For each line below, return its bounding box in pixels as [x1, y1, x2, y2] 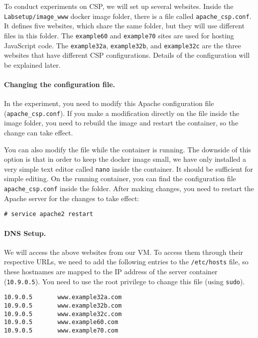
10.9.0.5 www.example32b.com [4, 302, 122, 309]
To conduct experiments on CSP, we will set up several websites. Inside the [4, 1, 234, 11]
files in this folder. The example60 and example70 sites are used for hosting [4, 30, 234, 40]
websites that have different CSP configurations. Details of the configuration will [4, 50, 250, 60]
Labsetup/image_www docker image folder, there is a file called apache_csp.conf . [4, 10, 252, 21]
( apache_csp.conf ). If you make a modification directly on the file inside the [4, 108, 240, 118]
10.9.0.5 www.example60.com [4, 319, 119, 326]
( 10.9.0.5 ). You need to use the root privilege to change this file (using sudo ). [4, 276, 245, 286]
